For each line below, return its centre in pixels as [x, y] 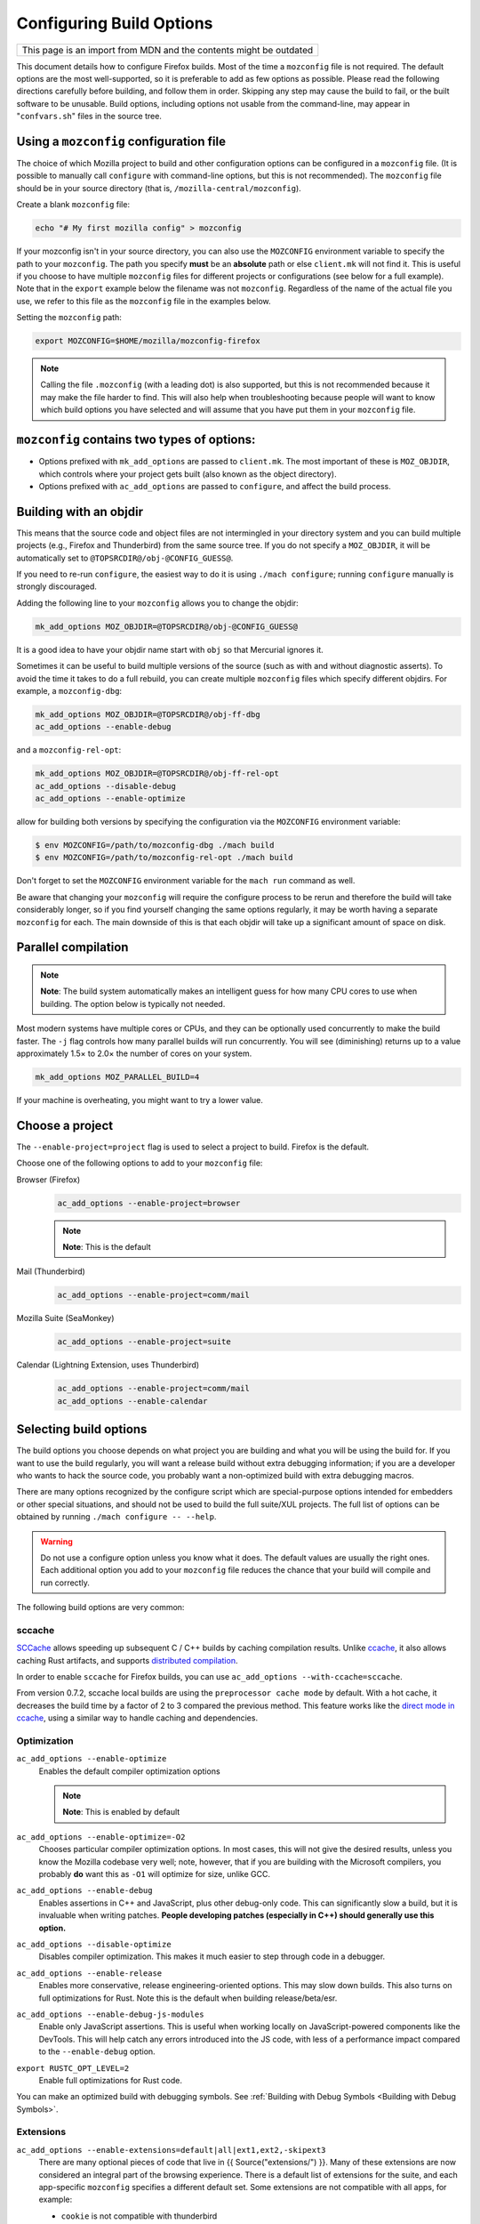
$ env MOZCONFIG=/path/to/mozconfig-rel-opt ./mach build [164, 858]
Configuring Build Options [115, 23]
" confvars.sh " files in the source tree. [89, 117]
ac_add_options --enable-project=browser [149, 1203]
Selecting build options [82, 1429]
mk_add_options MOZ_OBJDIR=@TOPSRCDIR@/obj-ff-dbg [148, 714]
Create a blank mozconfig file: [73, 205]
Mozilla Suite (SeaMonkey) [65, 1318]
